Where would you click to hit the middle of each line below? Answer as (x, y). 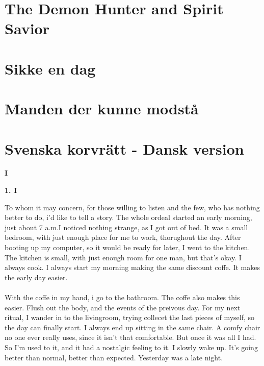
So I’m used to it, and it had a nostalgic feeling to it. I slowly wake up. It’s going (131, 347)
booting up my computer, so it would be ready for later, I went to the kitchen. (127, 247)
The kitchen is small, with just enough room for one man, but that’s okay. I (123, 257)
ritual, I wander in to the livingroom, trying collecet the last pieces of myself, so (130, 317)
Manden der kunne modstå (102, 108)
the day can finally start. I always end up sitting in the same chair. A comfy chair (133, 327)
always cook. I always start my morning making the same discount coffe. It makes (132, 267)
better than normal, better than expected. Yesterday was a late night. (114, 357)
